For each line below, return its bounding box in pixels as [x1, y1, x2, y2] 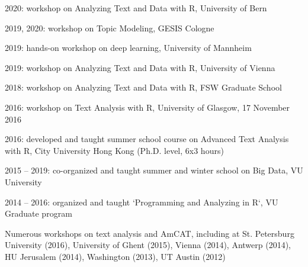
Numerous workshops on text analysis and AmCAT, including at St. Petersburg [5, 227, 294, 239]
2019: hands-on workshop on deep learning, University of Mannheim [5, 41, 252, 54]
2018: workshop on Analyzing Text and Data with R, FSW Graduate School [5, 81, 282, 94]
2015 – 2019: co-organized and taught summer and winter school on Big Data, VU [5, 164, 303, 176]
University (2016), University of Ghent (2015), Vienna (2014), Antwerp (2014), [5, 239, 291, 251]
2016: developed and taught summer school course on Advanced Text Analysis [5, 133, 289, 145]
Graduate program [5, 207, 72, 220]
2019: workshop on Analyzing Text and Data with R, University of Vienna [5, 61, 275, 73]
